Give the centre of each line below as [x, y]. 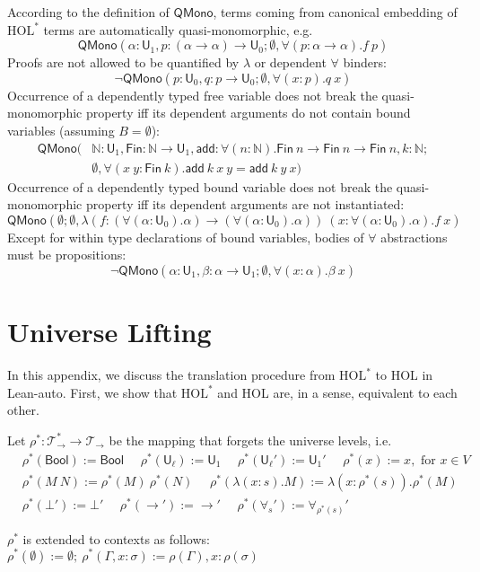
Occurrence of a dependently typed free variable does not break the [192, 95]
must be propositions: [67, 255]
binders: [365, 62]
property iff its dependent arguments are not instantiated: [245, 204]
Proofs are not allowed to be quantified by [123, 62]
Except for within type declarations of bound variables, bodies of [186, 237]
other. [23, 410]
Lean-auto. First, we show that [92, 392]
